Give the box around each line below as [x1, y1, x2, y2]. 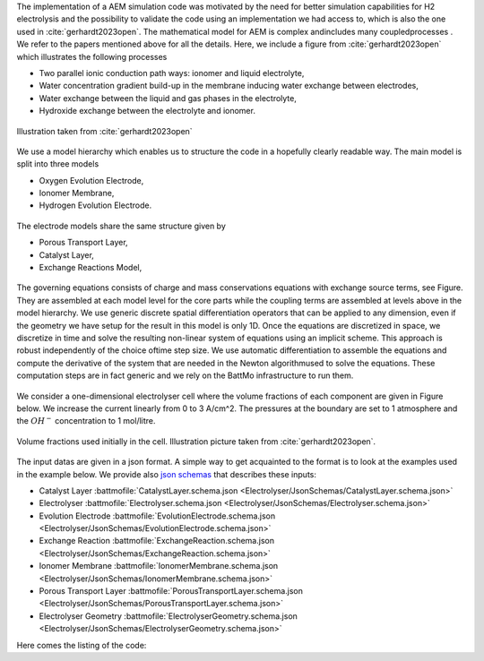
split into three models [16, 159, 99, 169]
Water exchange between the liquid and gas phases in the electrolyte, [39, 92, 298, 103]
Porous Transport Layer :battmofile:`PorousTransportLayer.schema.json [39, 586, 304, 597]
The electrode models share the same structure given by [16, 220, 226, 231]
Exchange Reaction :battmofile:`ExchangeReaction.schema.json [39, 536, 275, 546]
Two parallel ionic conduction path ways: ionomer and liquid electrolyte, [39, 67, 305, 78]
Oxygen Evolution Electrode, [39, 175, 144, 185]
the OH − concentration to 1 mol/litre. [16, 415, 156, 426]
